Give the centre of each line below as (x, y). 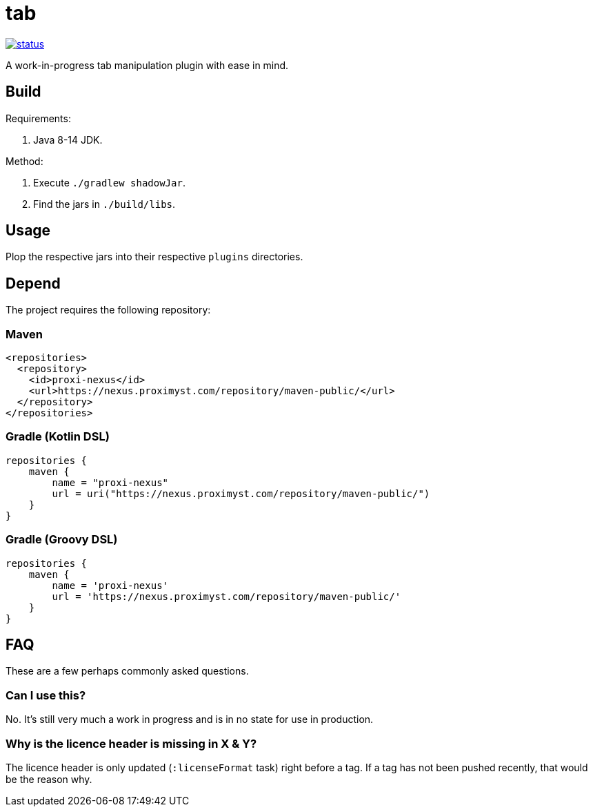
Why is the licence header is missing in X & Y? (131, 743)
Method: (24, 161)
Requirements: (38, 118)
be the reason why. (49, 779)
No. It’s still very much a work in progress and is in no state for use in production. (190, 719)
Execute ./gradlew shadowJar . (109, 182)
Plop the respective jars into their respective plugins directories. (154, 257)
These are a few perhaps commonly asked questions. (127, 671)
